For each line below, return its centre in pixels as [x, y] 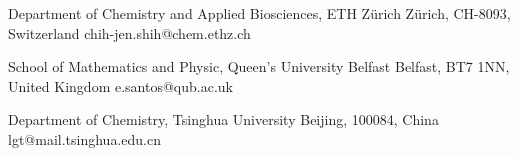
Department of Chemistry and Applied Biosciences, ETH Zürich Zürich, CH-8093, [259, 13]
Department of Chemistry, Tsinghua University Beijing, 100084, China [223, 119]
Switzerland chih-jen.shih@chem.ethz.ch [129, 32]
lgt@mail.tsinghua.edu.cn [84, 138]
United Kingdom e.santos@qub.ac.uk [120, 85]
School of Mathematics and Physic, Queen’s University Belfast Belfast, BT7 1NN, [259, 66]
